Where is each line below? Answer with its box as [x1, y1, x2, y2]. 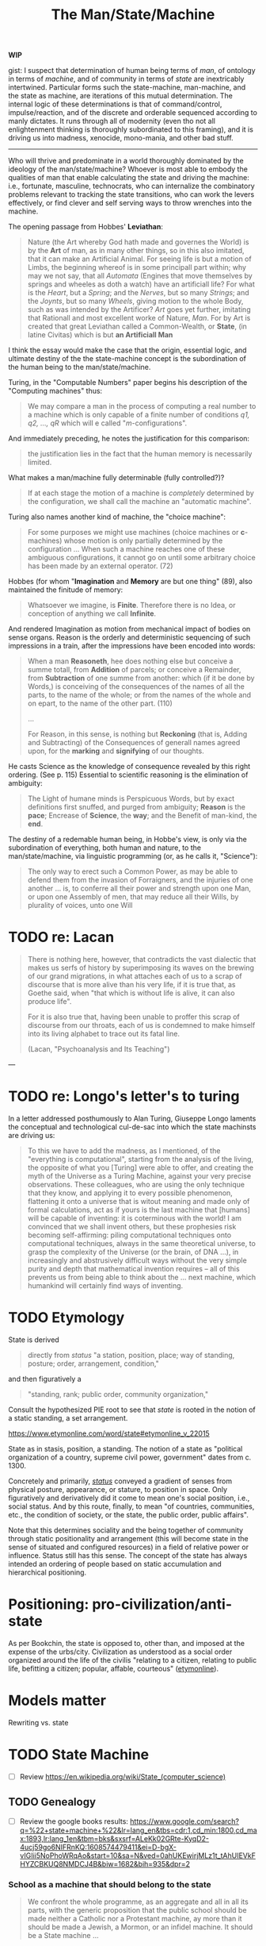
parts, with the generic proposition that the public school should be [27, 1906, 247, 1915]
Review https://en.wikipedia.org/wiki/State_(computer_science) [19, 1771, 226, 1781]
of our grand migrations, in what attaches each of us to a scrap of [27, 971, 243, 981]
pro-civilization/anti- [92, 1595, 232, 1613]
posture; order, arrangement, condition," [27, 1359, 160, 1368]
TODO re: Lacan [8, 929, 115, 946]
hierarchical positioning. [8, 1567, 87, 1577]
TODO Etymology [8, 1309, 125, 1327]
